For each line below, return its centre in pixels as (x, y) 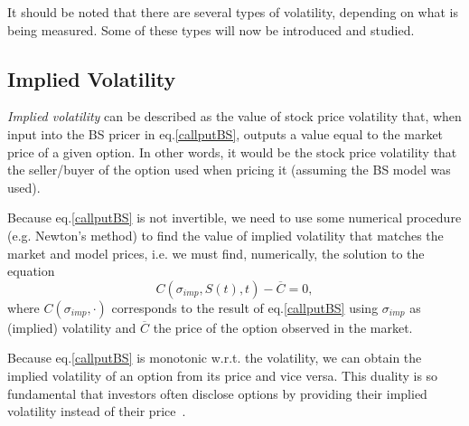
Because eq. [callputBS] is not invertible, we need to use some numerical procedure (234, 218)
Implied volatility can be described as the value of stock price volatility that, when (234, 116)
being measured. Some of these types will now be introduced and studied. (211, 29)
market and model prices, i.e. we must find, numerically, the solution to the (216, 253)
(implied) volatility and (72, 327)
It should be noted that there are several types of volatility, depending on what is (233, 12)
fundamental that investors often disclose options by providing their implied (217, 393)
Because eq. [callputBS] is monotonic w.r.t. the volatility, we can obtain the (215, 358)
